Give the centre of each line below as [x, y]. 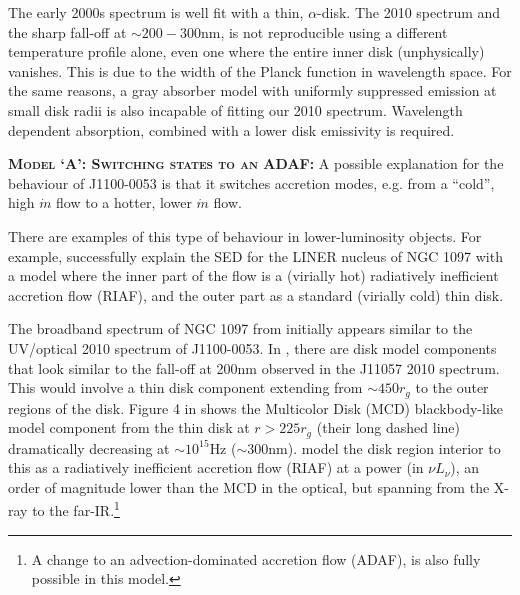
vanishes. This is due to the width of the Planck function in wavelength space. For [260, 70]
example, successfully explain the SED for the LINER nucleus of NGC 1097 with [255, 255]
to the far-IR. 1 [76, 509]
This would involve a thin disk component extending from [185, 387]
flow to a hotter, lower [124, 202]
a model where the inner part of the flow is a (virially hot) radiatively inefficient [253, 275]
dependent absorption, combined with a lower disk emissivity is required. [231, 129]
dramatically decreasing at [89, 447]
